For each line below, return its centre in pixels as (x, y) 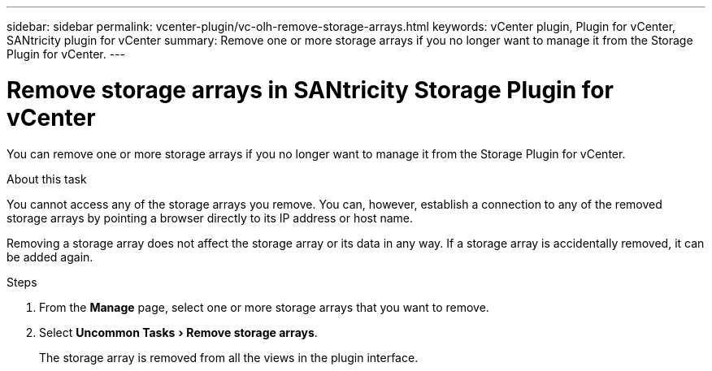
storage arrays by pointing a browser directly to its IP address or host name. (210, 218)
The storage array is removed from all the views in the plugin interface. (229, 357)
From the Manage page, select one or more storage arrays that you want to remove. (264, 307)
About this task (47, 179)
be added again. (50, 257)
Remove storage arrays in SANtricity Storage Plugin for (310, 90)
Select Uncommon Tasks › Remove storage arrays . (178, 332)
